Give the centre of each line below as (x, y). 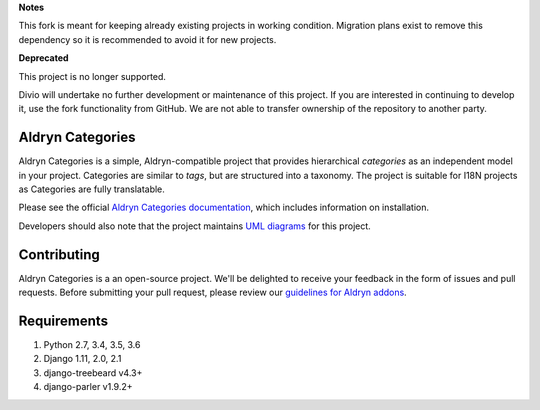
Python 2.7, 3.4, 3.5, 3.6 (92, 345)
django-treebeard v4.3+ (93, 372)
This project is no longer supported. (92, 76)
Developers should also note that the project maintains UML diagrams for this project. (195, 226)
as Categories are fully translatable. (91, 189)
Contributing (59, 254)
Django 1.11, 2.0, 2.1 (82, 359)
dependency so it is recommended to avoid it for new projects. (147, 39)
